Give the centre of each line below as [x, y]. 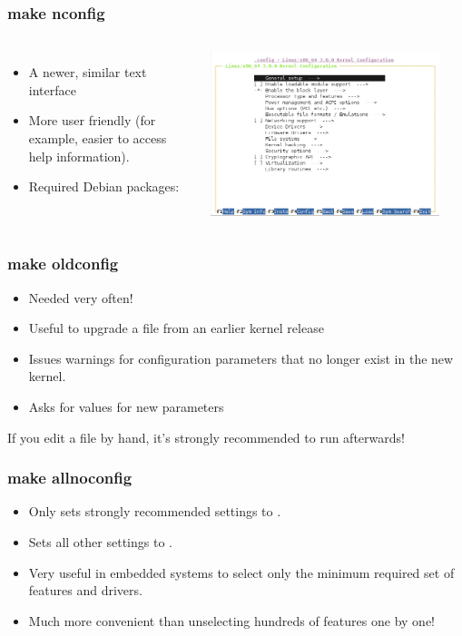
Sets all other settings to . [100, 542]
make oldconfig [63, 264]
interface [52, 89]
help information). [79, 156]
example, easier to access [98, 138]
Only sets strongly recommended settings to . [155, 511]
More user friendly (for [92, 120]
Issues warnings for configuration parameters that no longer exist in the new [241, 358]
